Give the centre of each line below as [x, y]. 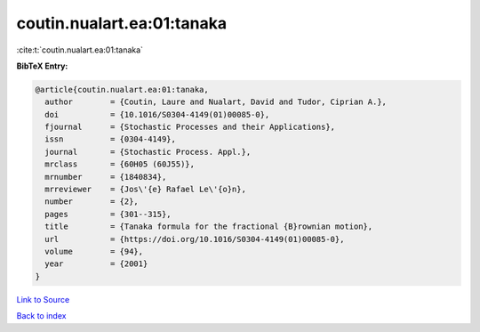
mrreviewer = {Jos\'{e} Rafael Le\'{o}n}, [145, 190]
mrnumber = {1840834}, [106, 177]
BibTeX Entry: [42, 66]
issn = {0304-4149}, [111, 139]
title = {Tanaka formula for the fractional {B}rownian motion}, [209, 227]
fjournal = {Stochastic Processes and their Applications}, [190, 127]
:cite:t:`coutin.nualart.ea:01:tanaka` [80, 50]
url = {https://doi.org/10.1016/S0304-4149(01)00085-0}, [195, 239]
